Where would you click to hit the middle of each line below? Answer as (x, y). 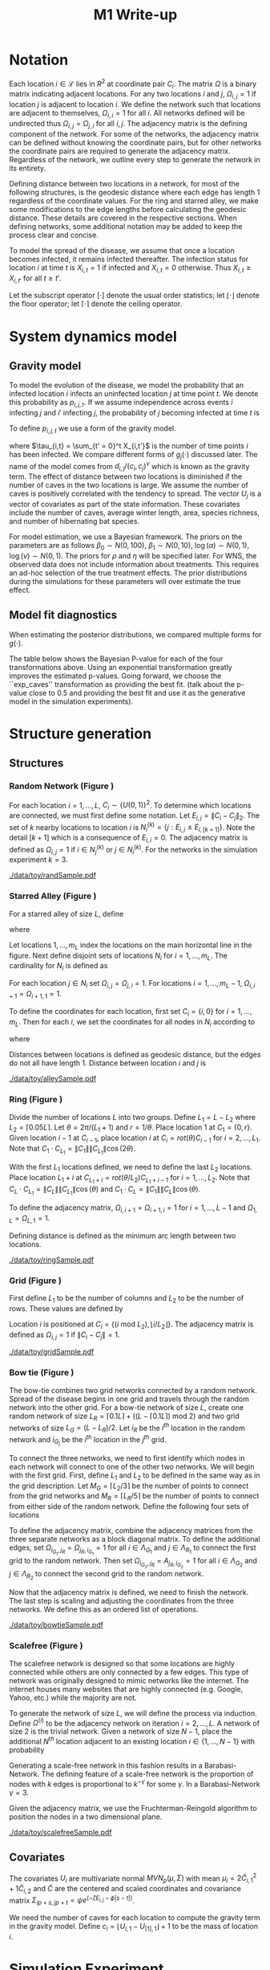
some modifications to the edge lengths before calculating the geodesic (128, 209)
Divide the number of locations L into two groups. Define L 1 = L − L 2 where (133, 1118)
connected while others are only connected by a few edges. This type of (129, 1672)
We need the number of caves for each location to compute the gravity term (135, 1918)
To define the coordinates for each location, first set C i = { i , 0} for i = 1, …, (131, 1012)
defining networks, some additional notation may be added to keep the (126, 226)
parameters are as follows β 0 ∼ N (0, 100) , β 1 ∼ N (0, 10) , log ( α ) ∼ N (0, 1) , (129, 546)
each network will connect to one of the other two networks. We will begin (132, 1466)
